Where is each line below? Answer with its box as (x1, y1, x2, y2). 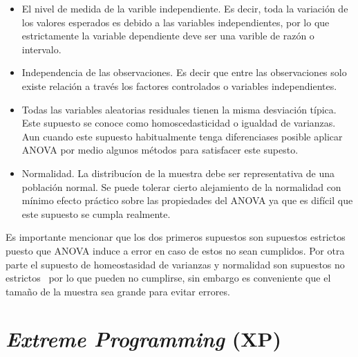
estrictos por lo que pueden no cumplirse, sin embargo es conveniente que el (6, 271, 331, 285)
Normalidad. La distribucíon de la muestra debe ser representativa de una (21, 165, 335, 180)
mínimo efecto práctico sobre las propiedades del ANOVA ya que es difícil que (21, 193, 353, 208)
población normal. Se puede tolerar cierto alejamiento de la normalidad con (21, 179, 341, 194)
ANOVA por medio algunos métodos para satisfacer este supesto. (21, 143, 299, 157)
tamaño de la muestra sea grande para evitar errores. (6, 284, 230, 298)
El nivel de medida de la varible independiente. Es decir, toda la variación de (21, 1, 348, 15)
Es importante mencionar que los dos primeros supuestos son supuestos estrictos (6, 230, 346, 244)
